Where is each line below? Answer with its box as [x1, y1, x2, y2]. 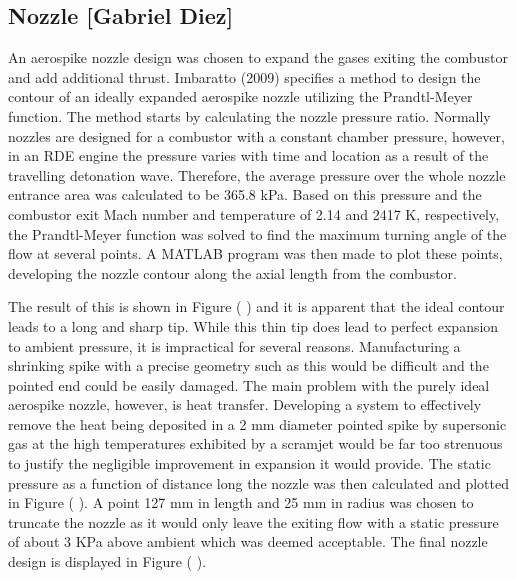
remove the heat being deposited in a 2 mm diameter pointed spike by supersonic [8, 413, 507, 434]
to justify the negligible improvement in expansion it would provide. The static [8, 453, 491, 474]
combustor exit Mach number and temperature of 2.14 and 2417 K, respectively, [8, 203, 500, 224]
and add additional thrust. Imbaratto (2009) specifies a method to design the [8, 66, 481, 87]
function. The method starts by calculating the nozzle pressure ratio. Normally [8, 105, 491, 126]
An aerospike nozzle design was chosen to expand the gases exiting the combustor [8, 47, 508, 68]
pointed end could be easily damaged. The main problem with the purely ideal [8, 374, 490, 395]
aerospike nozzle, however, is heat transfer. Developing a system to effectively [8, 394, 482, 415]
